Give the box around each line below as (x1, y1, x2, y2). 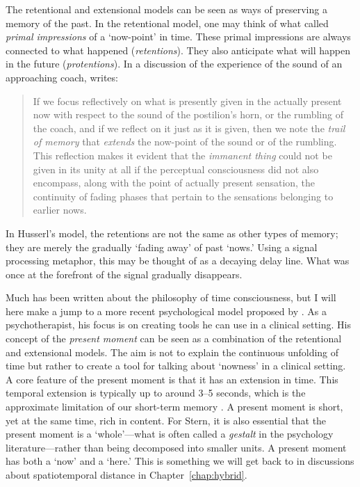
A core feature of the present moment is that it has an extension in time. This (6, 372, 338, 386)
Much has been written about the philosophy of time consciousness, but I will (6, 290, 336, 305)
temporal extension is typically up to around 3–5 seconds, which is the (6, 385, 306, 400)
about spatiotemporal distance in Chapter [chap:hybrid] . (6, 468, 247, 481)
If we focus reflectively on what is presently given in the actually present (33, 93, 342, 108)
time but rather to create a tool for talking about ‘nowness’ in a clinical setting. (6, 358, 346, 373)
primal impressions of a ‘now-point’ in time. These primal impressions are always (6, 29, 351, 44)
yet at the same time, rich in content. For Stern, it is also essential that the (6, 413, 327, 427)
